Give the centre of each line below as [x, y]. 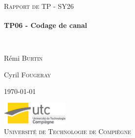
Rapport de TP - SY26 [39, 6]
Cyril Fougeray [28, 74]
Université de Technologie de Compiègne [67, 131]
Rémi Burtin [23, 58]
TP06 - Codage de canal [45, 25]
